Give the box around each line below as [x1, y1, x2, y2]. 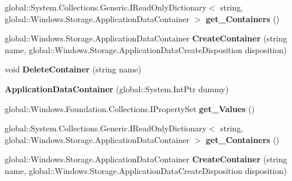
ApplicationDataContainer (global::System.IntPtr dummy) [5, 82, 229, 95]
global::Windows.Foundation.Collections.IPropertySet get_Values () [5, 102, 255, 114]
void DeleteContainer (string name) [5, 63, 142, 75]
